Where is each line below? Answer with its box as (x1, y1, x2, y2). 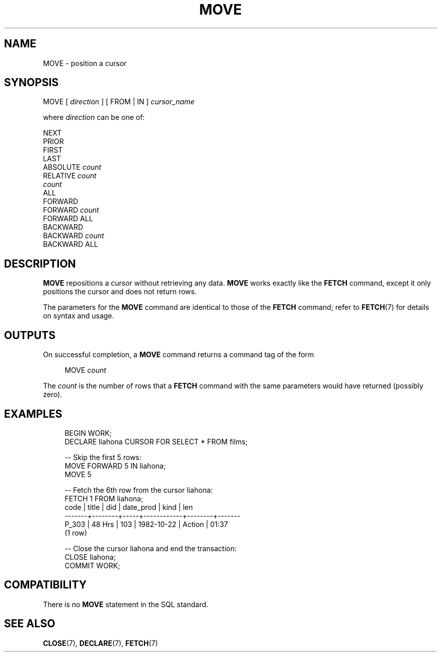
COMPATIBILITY (4, 578, 87, 592)
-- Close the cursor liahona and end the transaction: (64, 544, 237, 553)
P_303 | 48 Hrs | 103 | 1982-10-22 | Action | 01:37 (64, 519, 228, 529)
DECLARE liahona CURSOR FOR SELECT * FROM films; (64, 437, 248, 446)
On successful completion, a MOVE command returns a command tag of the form (43, 350, 314, 359)
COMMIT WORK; (64, 561, 120, 570)
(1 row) (64, 528, 87, 537)
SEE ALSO (4, 617, 55, 630)
